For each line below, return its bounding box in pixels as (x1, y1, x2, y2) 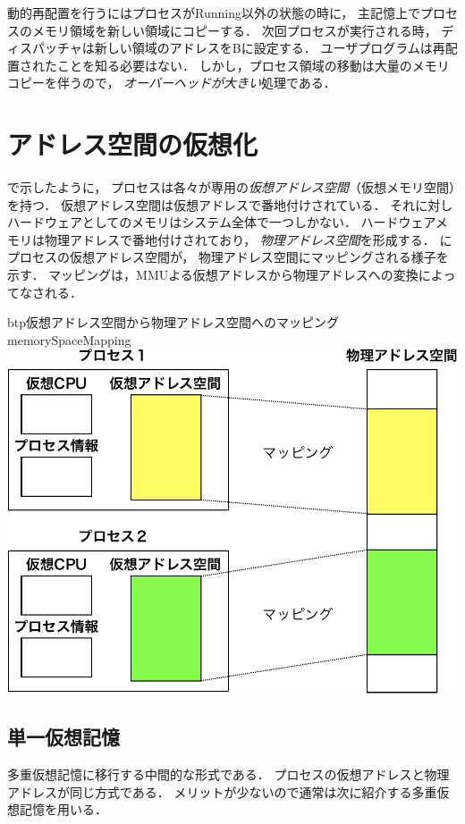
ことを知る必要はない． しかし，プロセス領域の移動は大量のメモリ (56, 55, 450, 74)
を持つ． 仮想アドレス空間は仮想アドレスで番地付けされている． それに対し (7, 195, 453, 214)
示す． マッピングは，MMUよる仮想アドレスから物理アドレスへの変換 (7, 265, 418, 284)
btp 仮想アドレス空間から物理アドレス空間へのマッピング (7, 313, 340, 332)
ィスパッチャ (7, 38, 82, 57)
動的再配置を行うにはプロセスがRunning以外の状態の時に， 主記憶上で (7, 4, 420, 21)
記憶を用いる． (19, 800, 107, 819)
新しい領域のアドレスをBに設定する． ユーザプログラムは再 (94, 38, 445, 57)
